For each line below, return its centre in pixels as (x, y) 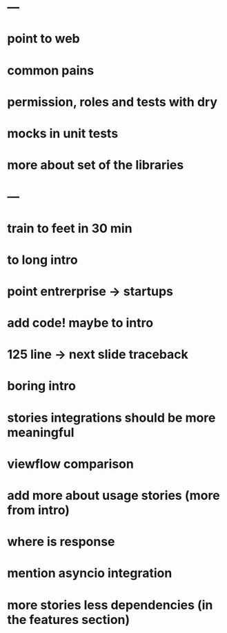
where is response (61, 542)
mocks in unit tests (63, 133)
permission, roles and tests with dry (112, 102)
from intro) (39, 510)
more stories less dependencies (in (110, 605)
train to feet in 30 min (70, 228)
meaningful (41, 432)
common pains (51, 70)
